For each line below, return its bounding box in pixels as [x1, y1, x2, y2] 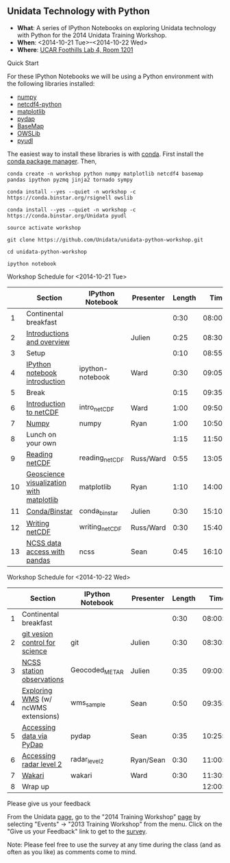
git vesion [21, 629, 53, 639]
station [21, 666, 44, 675]
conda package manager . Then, [7, 157, 97, 165]
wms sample [71, 698, 106, 709]
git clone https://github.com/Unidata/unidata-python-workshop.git [7, 236, 204, 243]
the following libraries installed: [7, 79, 95, 88]
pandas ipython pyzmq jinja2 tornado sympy [7, 176, 133, 183]
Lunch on [26, 429, 57, 439]
